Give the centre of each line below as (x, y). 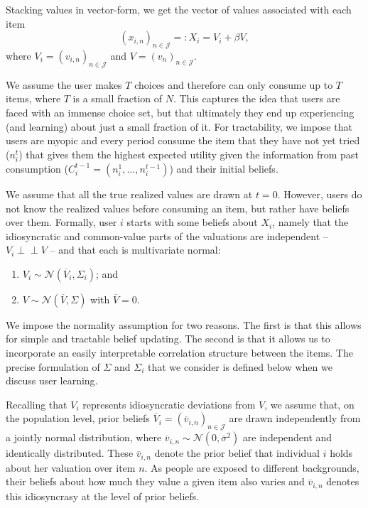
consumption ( (37, 168)
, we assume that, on (309, 404)
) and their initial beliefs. (224, 168)
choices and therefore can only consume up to (234, 84)
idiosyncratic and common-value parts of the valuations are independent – (167, 236)
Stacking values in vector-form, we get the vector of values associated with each (179, 9)
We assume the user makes (64, 84)
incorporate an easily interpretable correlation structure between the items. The (179, 353)
